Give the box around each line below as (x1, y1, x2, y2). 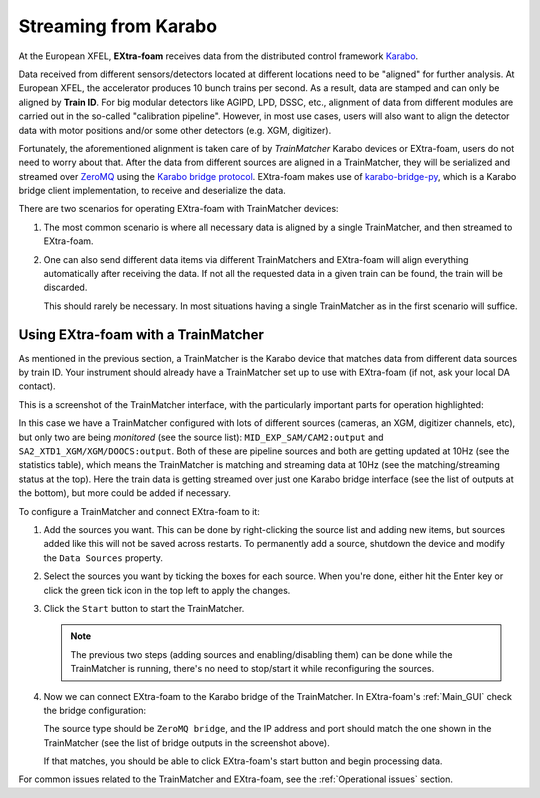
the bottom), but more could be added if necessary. (18, 487, 232, 499)
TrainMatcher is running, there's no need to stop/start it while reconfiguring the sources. (70, 663, 435, 675)
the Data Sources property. (43, 551, 164, 564)
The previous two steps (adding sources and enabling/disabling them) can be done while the (70, 648, 454, 660)
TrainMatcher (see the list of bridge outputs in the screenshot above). (43, 736, 330, 749)
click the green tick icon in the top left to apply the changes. (43, 584, 291, 596)
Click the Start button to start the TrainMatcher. (43, 602, 245, 614)
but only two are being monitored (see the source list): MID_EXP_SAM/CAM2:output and (18, 431, 384, 443)
